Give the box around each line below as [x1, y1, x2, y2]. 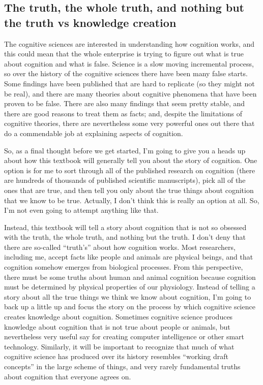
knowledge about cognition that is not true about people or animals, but [4, 321, 230, 332]
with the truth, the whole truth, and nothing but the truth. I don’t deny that [4, 232, 246, 242]
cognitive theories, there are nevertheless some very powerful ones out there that [4, 118, 255, 129]
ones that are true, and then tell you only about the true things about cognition [4, 184, 254, 195]
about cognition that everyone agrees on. [4, 371, 131, 381]
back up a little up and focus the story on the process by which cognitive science [4, 301, 255, 312]
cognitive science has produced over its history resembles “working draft [4, 351, 228, 362]
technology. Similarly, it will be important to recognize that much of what [4, 341, 235, 351]
